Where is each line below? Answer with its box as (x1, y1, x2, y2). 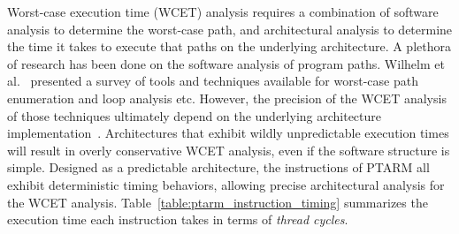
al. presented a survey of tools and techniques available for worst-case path (7, 72, 418, 90)
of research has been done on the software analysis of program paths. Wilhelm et (7, 54, 445, 72)
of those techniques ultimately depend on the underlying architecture (7, 106, 382, 125)
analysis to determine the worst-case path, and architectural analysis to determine (7, 19, 453, 38)
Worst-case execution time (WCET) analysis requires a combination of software (7, 3, 439, 20)
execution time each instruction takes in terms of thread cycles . (7, 210, 348, 229)
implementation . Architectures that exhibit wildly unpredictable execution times (7, 124, 449, 142)
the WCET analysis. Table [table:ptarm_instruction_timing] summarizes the (7, 192, 428, 211)
